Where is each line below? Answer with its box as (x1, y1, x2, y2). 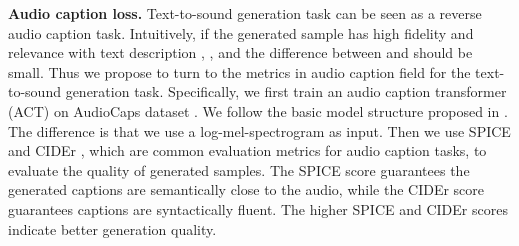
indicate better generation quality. (8, 218, 217, 239)
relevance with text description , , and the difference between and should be (8, 42, 473, 63)
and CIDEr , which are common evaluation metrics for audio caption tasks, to (8, 140, 487, 161)
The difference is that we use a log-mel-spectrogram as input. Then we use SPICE (8, 120, 511, 141)
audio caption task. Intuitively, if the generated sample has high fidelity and (8, 22, 474, 43)
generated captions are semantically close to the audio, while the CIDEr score (8, 179, 485, 200)
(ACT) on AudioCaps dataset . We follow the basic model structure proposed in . (8, 100, 508, 121)
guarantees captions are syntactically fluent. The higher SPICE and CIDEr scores (8, 198, 508, 219)
